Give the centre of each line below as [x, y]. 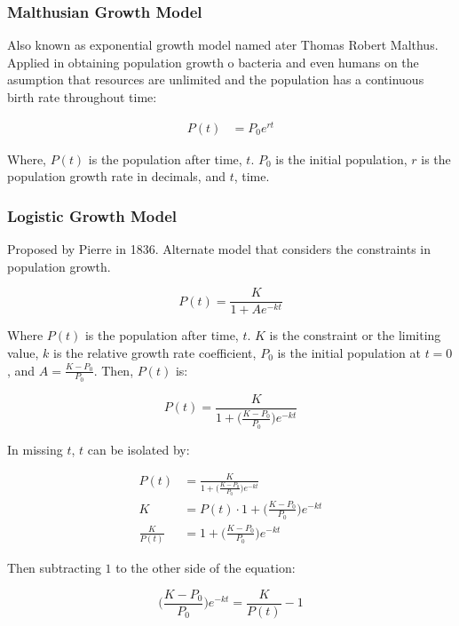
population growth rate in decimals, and [116, 176]
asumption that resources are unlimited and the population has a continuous [216, 79]
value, [23, 352]
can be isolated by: [138, 449]
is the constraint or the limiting [355, 335]
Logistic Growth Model [92, 215]
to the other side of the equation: [206, 567]
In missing [35, 449]
